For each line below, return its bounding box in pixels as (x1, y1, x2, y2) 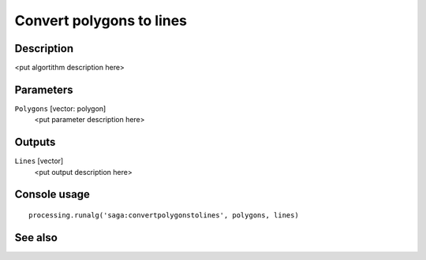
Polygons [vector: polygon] (14, 103, 106, 113)
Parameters (14, 83, 73, 96)
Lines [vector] (14, 156, 64, 165)
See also (14, 231, 58, 244)
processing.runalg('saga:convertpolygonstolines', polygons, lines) (28, 211, 299, 220)
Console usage (14, 188, 91, 201)
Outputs (14, 136, 56, 149)
